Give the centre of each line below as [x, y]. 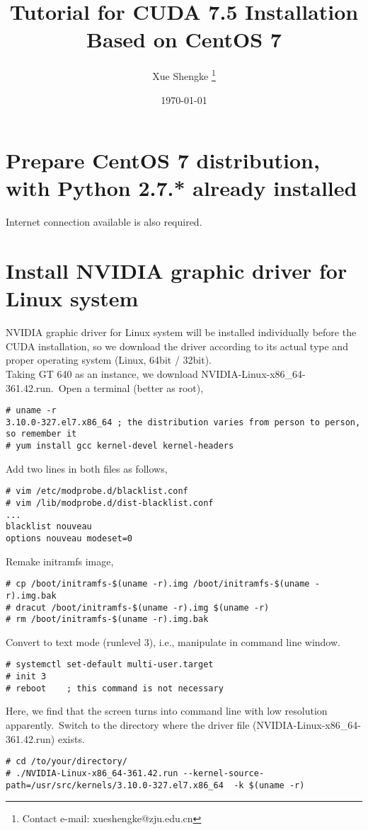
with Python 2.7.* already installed [182, 188]
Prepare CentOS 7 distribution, [163, 160]
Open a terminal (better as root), [131, 387]
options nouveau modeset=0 [69, 538]
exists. [71, 738]
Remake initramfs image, [60, 561]
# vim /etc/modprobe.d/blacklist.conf [97, 491]
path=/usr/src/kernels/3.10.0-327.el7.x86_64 [115, 785]
